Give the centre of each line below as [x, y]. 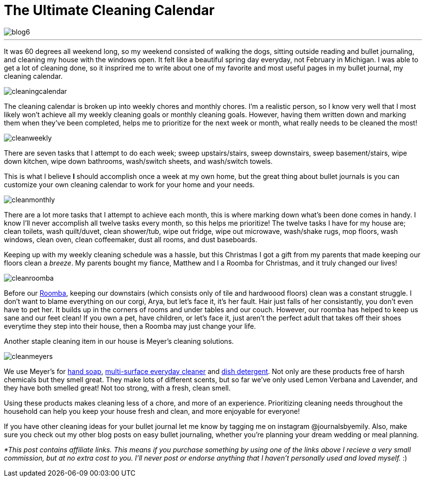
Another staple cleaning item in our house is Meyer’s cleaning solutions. [119, 341]
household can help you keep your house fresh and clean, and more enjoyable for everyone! [152, 411]
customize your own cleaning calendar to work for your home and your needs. [129, 184]
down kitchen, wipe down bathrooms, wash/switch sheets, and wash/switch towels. [138, 161]
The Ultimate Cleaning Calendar [109, 10]
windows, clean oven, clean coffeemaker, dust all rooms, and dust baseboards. [131, 239]
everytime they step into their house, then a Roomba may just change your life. [130, 326]
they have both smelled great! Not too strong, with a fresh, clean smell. [117, 388]
